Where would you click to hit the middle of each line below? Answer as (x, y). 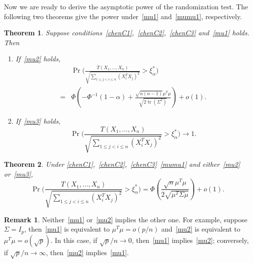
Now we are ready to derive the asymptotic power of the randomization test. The (126, 6)
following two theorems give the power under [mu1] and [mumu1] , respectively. (123, 16)
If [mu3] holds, (38, 121)
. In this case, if (74, 240)
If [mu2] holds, (38, 59)
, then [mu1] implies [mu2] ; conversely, (190, 240)
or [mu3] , (19, 173)
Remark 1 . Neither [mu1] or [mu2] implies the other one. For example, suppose (126, 219)
